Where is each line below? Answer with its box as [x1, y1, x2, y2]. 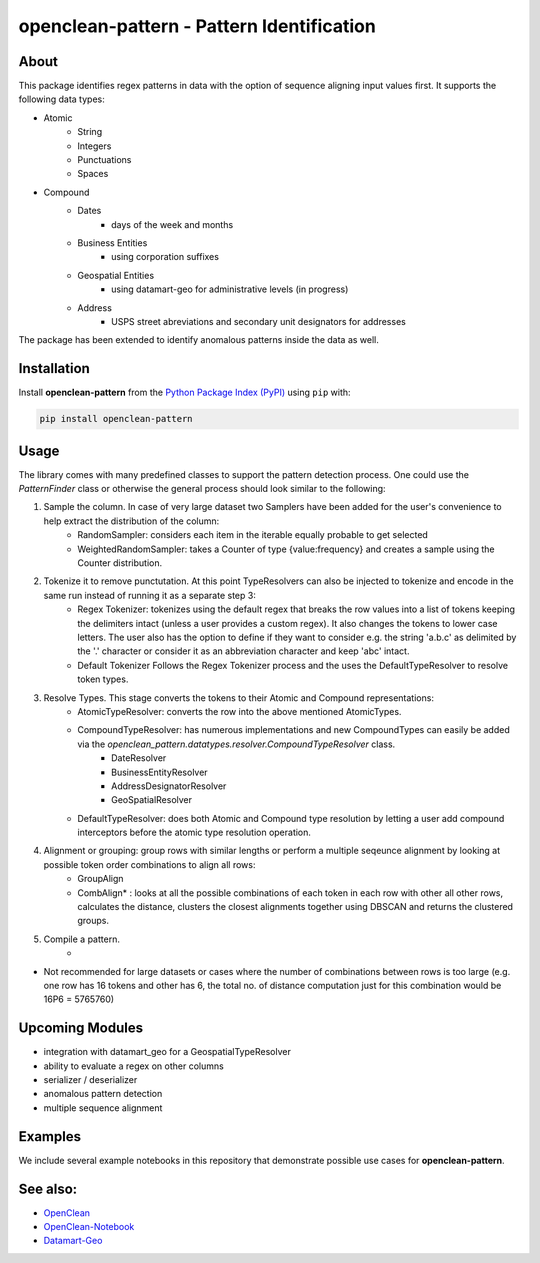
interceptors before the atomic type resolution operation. [77, 826, 312, 839]
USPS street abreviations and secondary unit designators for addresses [111, 315, 407, 327]
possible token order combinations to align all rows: [43, 858, 256, 870]
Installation [18, 360, 90, 377]
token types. [77, 673, 129, 685]
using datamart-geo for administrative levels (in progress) [111, 283, 349, 295]
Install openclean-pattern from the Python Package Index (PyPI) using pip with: [18, 386, 351, 399]
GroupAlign [77, 873, 124, 885]
